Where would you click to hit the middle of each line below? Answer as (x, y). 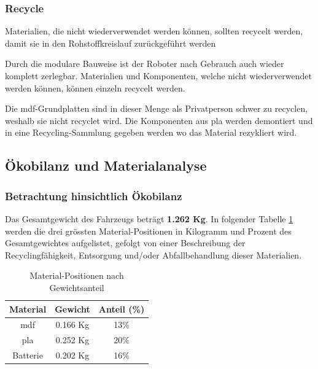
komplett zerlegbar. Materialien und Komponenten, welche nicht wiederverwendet (158, 76)
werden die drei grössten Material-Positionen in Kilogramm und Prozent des (148, 231)
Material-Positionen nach (77, 275)
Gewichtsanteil (77, 287)
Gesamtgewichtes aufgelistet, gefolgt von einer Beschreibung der (125, 243)
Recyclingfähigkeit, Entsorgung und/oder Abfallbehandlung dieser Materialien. (153, 254)
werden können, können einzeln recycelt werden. (95, 87)
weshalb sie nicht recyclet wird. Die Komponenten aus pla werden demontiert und (159, 120)
